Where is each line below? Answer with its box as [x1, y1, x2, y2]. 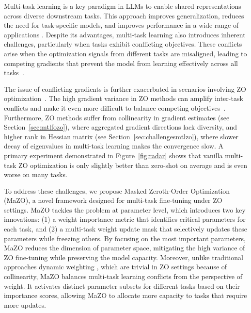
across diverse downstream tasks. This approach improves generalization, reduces [4, 10, 244, 20]
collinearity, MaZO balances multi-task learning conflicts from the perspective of [4, 271, 243, 281]
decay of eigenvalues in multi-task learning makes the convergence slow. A [4, 141, 223, 151]
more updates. [4, 299, 46, 310]
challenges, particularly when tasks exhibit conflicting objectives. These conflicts [4, 39, 242, 49]
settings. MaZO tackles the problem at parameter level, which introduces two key [4, 204, 246, 214]
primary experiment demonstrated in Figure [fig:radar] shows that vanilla [4, 150, 223, 160]
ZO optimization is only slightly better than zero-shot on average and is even [18, 160, 248, 170]
